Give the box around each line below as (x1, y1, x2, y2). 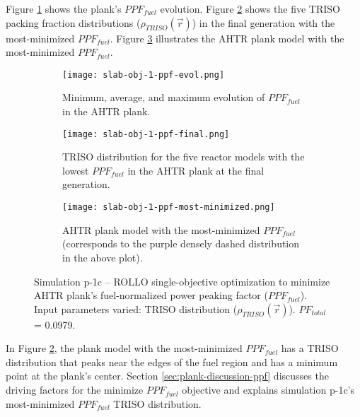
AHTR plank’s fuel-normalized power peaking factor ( (34, 288, 268, 303)
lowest (62, 163, 89, 177)
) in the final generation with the (192, 15, 335, 30)
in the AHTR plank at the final (127, 163, 265, 177)
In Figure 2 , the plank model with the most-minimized (6, 341, 243, 356)
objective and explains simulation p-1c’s (182, 382, 355, 397)
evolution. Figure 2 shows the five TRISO (160, 1, 341, 16)
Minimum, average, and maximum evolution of (62, 90, 265, 105)
